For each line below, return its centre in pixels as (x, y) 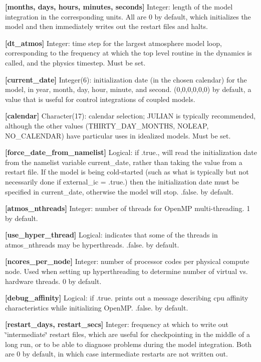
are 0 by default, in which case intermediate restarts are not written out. (116, 354)
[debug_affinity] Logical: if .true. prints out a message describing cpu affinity (127, 298)
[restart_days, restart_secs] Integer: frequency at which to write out (117, 324)
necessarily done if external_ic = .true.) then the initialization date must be (122, 181)
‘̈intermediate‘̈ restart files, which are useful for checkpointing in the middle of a (127, 334)
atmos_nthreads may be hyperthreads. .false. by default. (92, 244)
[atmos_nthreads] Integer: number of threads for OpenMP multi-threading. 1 (128, 208)
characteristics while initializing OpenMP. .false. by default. (97, 307)
